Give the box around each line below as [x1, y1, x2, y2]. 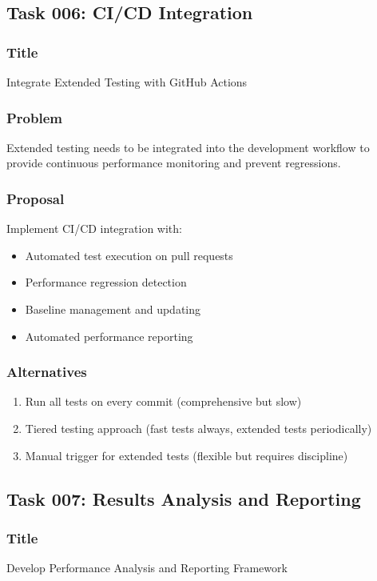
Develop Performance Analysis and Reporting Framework [6, 559, 288, 576]
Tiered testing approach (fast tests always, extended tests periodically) [25, 420, 372, 436]
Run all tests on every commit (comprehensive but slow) [25, 393, 302, 410]
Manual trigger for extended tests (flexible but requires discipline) [25, 447, 348, 463]
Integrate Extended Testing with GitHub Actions [6, 74, 248, 90]
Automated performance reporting [25, 327, 193, 344]
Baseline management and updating [25, 301, 201, 317]
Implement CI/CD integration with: [6, 220, 182, 237]
